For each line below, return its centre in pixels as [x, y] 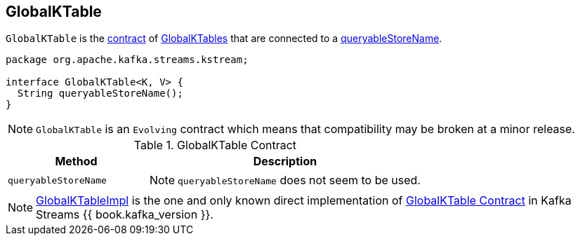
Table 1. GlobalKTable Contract [215, 145]
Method [76, 161]
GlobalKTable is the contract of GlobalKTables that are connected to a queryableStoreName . [224, 39]
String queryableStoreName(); [100, 94]
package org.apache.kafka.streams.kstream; [127, 60]
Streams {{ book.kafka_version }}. [125, 215]
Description [285, 161]
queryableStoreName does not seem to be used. [299, 180]
